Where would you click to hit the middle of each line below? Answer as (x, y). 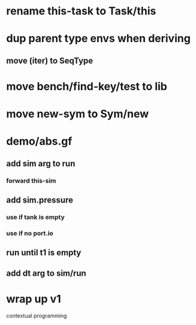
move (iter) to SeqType (50, 60)
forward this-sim (31, 180)
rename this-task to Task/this (81, 11)
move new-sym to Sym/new (78, 114)
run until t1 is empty (44, 253)
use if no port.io (30, 233)
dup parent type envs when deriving (98, 39)
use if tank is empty (35, 217)
